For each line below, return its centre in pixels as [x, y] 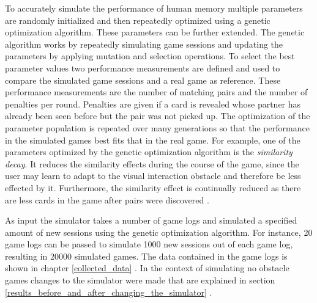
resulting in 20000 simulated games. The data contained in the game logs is [146, 256]
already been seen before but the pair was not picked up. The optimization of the [158, 116]
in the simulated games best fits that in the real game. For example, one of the [153, 140]
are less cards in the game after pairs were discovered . [107, 199]
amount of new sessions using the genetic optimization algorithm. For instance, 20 [159, 232]
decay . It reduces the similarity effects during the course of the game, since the [152, 163]
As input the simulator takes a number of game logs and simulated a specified [151, 220]
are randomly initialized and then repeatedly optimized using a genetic [138, 20]
